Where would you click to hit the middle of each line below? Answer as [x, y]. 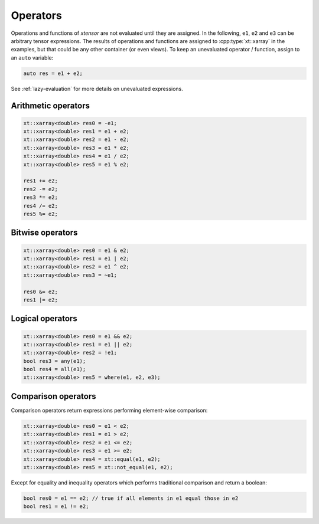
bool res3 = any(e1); [55, 361]
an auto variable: [32, 58]
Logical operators [44, 319]
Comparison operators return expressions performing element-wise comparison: [109, 410]
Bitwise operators [44, 233]
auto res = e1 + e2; [53, 73]
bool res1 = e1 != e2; [56, 507]
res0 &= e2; [41, 292]
